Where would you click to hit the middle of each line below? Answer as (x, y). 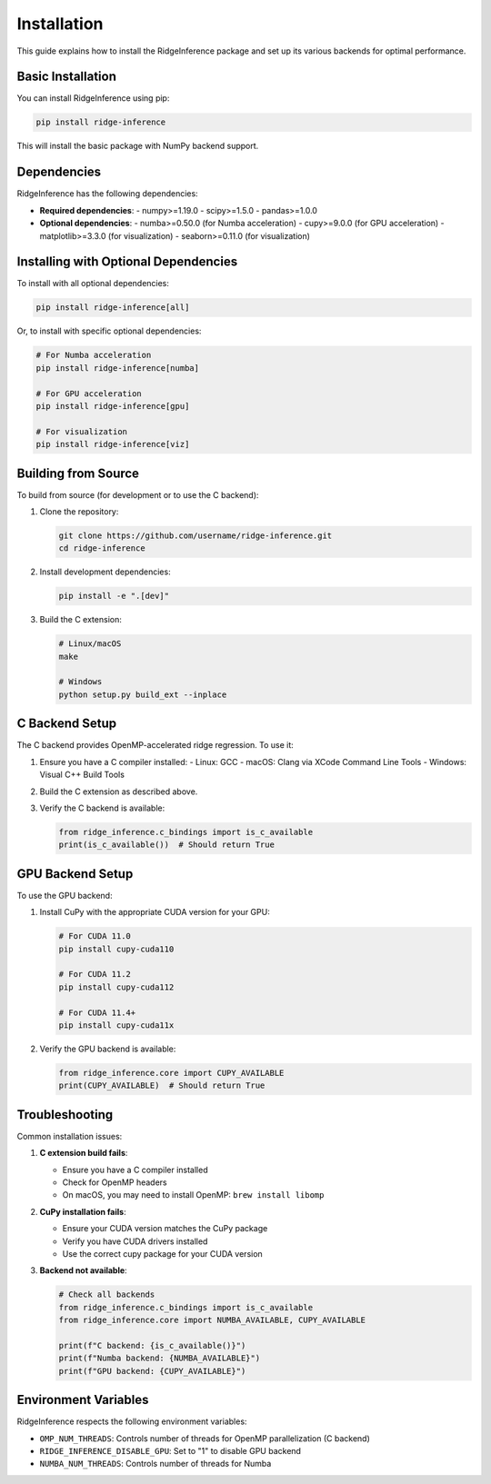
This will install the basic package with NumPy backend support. (138, 146)
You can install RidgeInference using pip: (93, 98)
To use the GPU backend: (65, 895)
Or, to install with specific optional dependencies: (109, 331)
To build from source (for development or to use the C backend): (138, 494)
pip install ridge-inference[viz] (113, 444)
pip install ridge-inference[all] (113, 308)
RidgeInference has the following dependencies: (108, 194)
